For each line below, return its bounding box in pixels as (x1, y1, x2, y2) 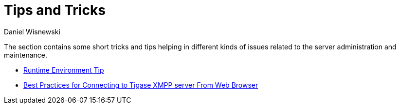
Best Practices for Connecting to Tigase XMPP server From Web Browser (23, 80, 258, 89)
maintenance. (4, 50, 47, 59)
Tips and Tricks (4, 2, 106, 18)
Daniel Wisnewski (4, 27, 60, 36)
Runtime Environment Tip (23, 65, 104, 74)
